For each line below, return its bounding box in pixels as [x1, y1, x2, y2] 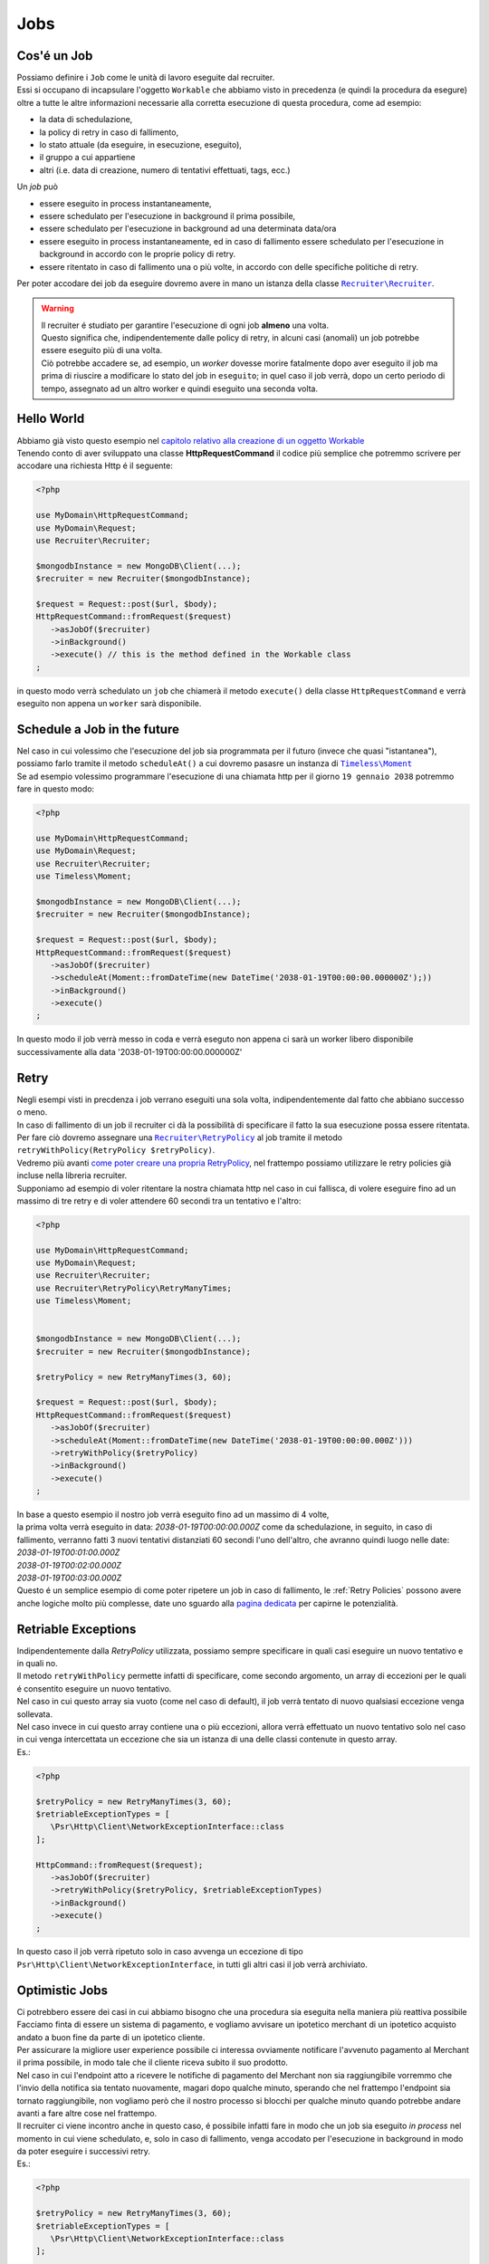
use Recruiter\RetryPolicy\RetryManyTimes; [35, 1282, 233, 1293]
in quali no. [16, 1658, 58, 1669]
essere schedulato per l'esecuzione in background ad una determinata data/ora [39, 223, 337, 235]
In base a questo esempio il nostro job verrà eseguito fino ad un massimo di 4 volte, [16, 1509, 330, 1521]
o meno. [16, 1107, 48, 1118]
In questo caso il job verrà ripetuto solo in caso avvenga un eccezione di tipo [16, 1946, 303, 1957]
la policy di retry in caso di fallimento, [39, 127, 179, 138]
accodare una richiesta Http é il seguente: [16, 460, 174, 471]
